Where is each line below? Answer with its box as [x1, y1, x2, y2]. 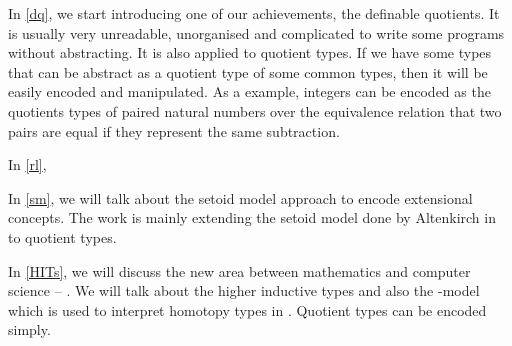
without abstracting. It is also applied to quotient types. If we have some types [8, 42, 492, 63]
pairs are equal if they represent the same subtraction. [8, 120, 340, 141]
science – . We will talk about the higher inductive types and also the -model [8, 280, 480, 301]
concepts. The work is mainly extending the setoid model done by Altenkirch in [8, 207, 496, 228]
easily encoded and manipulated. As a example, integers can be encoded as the [8, 81, 491, 102]
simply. [8, 319, 51, 340]
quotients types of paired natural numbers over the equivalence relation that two [8, 100, 502, 121]
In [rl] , [8, 154, 47, 175]
